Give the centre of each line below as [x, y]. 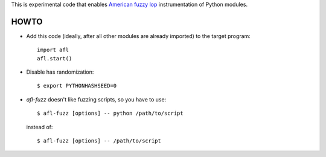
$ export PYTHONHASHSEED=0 [77, 86]
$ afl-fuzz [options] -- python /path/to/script [110, 114]
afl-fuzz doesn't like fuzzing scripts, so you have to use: [96, 99]
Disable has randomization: [60, 72]
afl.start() [55, 58]
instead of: [40, 127]
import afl [53, 50]
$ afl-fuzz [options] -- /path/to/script [99, 141]
